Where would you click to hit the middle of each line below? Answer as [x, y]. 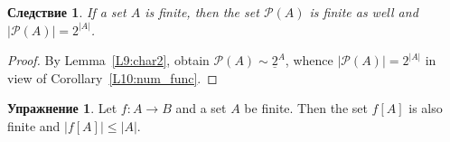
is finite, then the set [202, 12]
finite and [34, 125]
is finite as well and [364, 12]
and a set [201, 108]
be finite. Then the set [306, 108]
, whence [309, 60]
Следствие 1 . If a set [67, 12]
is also [426, 108]
